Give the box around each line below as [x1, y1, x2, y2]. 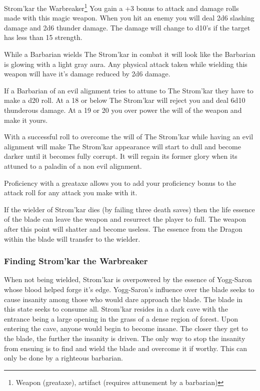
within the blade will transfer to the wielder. [4, 233, 140, 244]
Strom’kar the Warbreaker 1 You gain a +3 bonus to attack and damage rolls [4, 1, 239, 13]
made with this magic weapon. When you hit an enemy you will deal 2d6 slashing [4, 12, 254, 23]
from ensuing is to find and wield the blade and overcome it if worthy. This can [4, 343, 247, 353]
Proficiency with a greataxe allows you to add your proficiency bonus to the [4, 177, 236, 188]
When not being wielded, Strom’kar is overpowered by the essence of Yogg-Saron [4, 274, 252, 285]
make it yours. [4, 114, 48, 125]
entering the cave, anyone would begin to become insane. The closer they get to [4, 323, 248, 334]
